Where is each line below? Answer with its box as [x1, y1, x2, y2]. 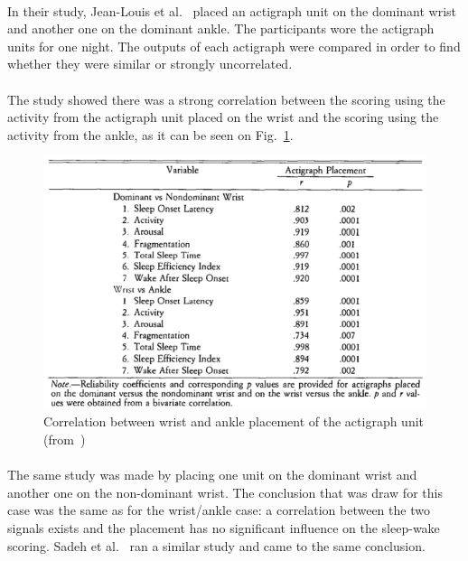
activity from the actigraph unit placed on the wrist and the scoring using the [7, 108, 439, 126]
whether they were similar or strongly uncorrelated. [7, 54, 293, 73]
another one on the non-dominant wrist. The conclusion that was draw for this [7, 482, 443, 501]
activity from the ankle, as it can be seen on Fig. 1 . [7, 125, 294, 144]
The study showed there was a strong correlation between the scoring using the [7, 89, 445, 108]
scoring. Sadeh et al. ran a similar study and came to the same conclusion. [7, 536, 426, 555]
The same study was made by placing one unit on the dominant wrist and [7, 465, 417, 484]
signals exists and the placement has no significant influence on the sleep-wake [7, 518, 440, 537]
